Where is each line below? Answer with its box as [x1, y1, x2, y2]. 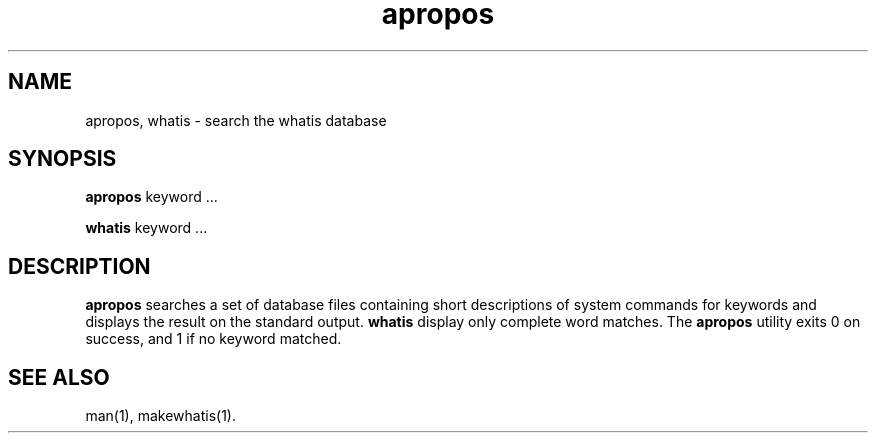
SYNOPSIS [8, 146, 117, 172]
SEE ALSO [8, 364, 110, 390]
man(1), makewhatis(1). [85, 407, 236, 425]
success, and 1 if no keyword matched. [85, 330, 342, 348]
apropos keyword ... [85, 188, 218, 206]
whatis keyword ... [85, 219, 208, 237]
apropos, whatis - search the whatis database [85, 111, 387, 129]
